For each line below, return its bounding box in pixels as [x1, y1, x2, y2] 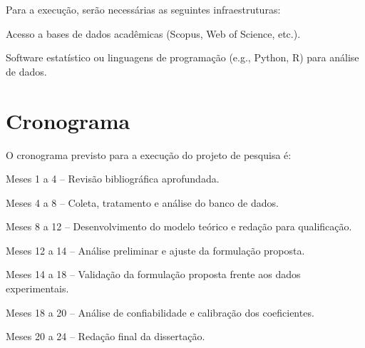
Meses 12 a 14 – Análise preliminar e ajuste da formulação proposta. [6, 242, 305, 257]
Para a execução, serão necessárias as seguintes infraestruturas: [6, 2, 281, 16]
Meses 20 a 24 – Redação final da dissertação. [6, 329, 205, 344]
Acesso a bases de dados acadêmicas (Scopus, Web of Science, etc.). [6, 26, 301, 41]
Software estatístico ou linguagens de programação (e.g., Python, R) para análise [6, 50, 359, 65]
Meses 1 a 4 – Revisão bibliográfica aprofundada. [6, 171, 220, 186]
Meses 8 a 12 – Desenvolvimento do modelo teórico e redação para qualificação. [6, 219, 352, 234]
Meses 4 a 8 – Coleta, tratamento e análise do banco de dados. [6, 195, 279, 210]
